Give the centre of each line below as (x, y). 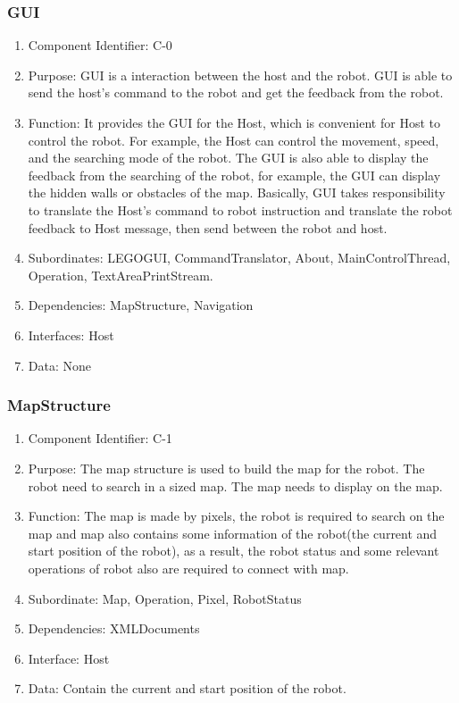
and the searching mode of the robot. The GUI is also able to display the (228, 158)
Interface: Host (69, 658)
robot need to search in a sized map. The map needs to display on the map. (235, 485)
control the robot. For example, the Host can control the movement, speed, (234, 140)
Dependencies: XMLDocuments (114, 628)
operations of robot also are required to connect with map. (188, 568)
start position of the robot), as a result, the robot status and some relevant (234, 551)
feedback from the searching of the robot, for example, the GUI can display (234, 175)
